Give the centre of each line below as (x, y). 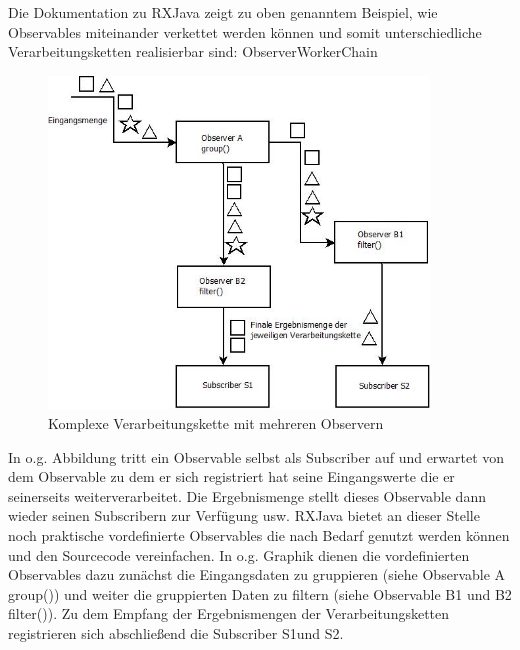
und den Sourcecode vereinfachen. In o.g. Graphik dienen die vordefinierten (239, 554)
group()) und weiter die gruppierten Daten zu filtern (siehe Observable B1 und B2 (260, 593)
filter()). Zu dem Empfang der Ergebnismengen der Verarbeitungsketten (229, 613)
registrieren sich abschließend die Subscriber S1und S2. (176, 632)
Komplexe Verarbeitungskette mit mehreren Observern (216, 423)
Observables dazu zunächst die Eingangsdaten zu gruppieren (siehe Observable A (257, 574)
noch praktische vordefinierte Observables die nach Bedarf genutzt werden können (259, 534)
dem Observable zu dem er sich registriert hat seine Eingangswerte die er (231, 476)
